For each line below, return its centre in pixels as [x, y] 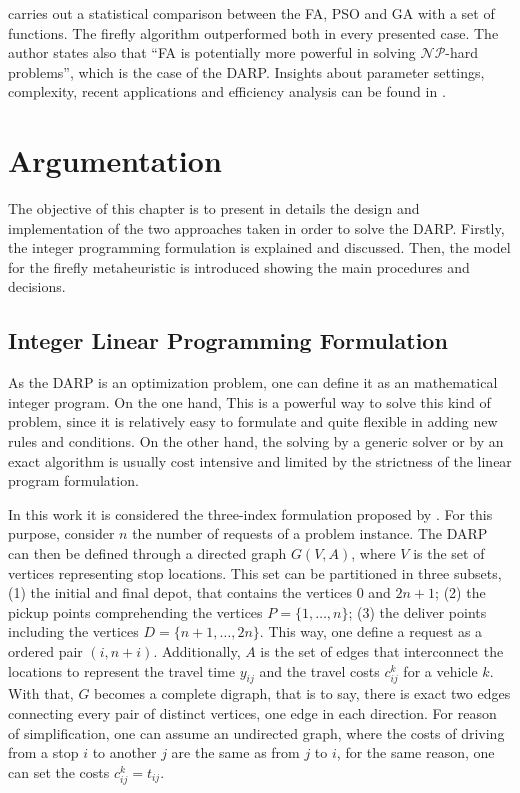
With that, [41, 693]
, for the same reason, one [415, 752]
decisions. [37, 286]
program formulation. [73, 480]
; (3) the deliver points [417, 611]
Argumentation [115, 160]
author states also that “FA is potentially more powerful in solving [212, 52]
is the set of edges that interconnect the [382, 650]
